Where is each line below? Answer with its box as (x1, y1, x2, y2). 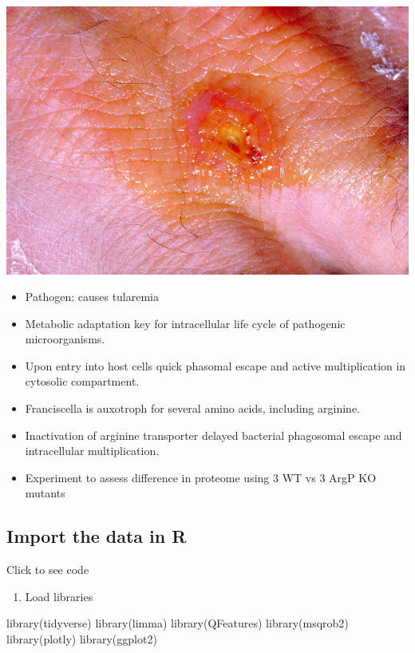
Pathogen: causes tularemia (25, 288, 160, 305)
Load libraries (25, 588, 93, 604)
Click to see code (6, 561, 89, 578)
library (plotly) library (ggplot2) (6, 631, 157, 647)
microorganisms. (25, 330, 105, 347)
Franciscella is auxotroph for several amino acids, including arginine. (25, 400, 360, 417)
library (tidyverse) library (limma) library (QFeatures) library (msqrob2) (6, 615, 349, 631)
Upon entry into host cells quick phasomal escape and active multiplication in (25, 357, 406, 374)
